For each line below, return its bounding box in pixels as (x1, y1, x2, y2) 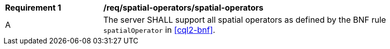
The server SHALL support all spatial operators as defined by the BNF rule (103, 15, 386, 25)
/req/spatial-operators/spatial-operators (103, 3, 263, 13)
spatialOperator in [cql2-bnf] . (103, 25, 215, 35)
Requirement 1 (5, 3, 61, 13)
